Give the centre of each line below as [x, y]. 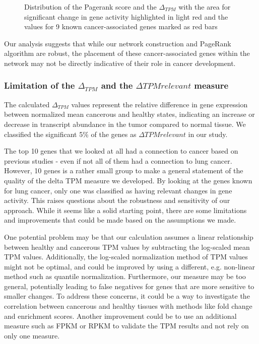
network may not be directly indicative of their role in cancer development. [120, 63]
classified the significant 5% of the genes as [70, 134]
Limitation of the [40, 85]
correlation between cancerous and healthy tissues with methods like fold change [128, 306]
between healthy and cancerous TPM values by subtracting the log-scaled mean [127, 247]
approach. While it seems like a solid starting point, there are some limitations [125, 210]
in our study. [208, 134]
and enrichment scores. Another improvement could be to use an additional [120, 316]
